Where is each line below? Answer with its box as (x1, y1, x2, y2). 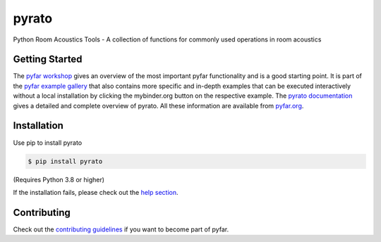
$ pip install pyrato (28, 157, 103, 165)
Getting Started (13, 53, 83, 65)
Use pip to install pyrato (13, 138, 83, 147)
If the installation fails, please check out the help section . (13, 188, 179, 196)
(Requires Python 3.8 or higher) (13, 175, 105, 184)
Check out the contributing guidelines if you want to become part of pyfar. (13, 225, 229, 234)
